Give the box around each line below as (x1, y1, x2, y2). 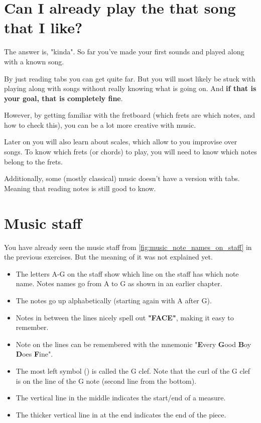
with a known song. (4, 56, 64, 66)
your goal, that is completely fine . (4, 93, 123, 103)
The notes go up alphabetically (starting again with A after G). (16, 295, 212, 305)
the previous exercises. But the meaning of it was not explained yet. (4, 251, 213, 262)
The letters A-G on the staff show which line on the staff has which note (16, 268, 239, 279)
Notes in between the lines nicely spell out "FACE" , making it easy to (16, 312, 234, 322)
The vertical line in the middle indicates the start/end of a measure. (16, 392, 226, 403)
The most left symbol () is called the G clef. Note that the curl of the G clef (16, 365, 250, 376)
